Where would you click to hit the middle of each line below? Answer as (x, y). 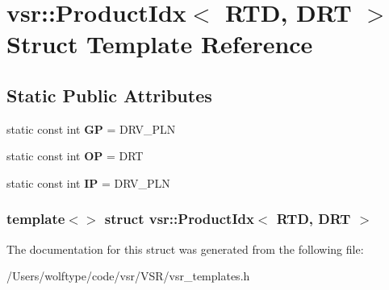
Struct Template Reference (160, 44)
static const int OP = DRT (75, 156)
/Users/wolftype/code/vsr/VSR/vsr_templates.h (128, 276)
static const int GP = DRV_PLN (91, 128)
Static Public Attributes (109, 95)
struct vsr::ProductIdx (179, 219)
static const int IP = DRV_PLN (88, 182)
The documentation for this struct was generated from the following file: (185, 249)
